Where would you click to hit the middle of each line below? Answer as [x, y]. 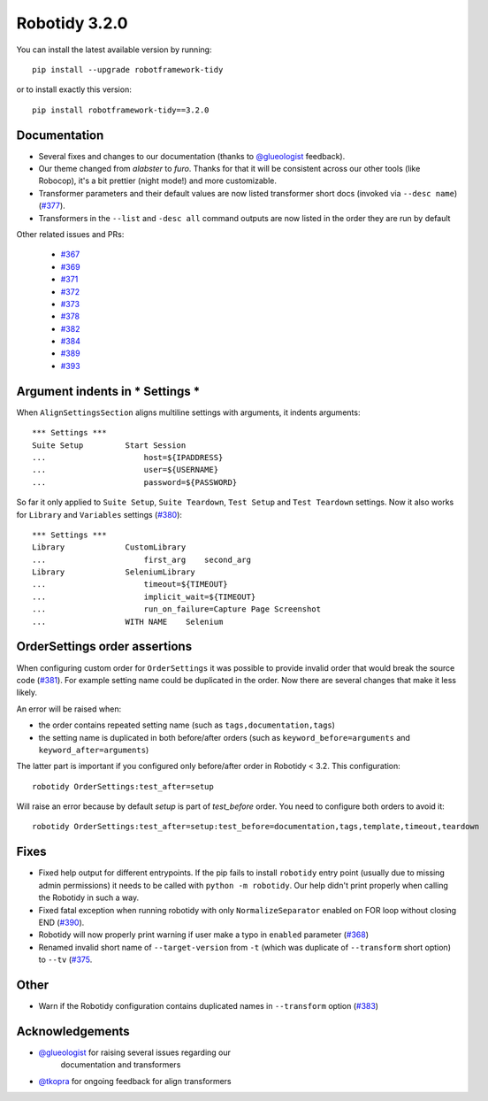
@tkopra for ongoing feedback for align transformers [135, 1081]
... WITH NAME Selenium [128, 621]
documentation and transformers [121, 1065]
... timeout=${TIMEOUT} [130, 585]
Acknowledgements [73, 1031]
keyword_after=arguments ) [94, 750]
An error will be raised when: [69, 709]
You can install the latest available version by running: [114, 50]
